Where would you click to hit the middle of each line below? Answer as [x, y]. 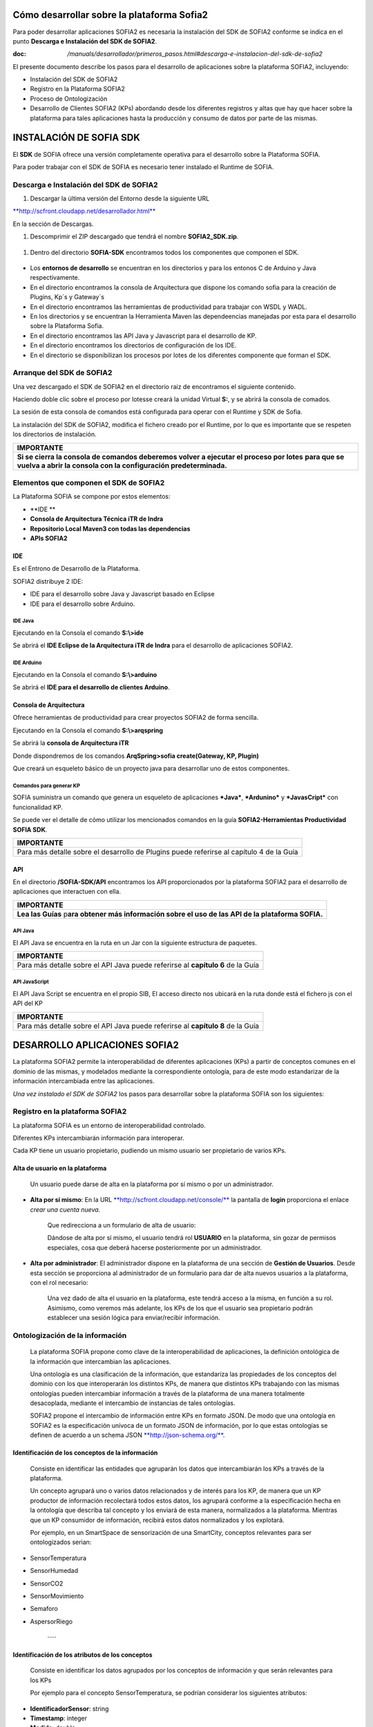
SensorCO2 [47, 1583]
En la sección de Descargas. [53, 224]
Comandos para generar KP [47, 785]
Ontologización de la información [70, 1335]
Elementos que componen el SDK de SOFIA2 [89, 483]
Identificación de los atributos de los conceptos [83, 1655]
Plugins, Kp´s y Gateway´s [67, 297]
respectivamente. [55, 278]
